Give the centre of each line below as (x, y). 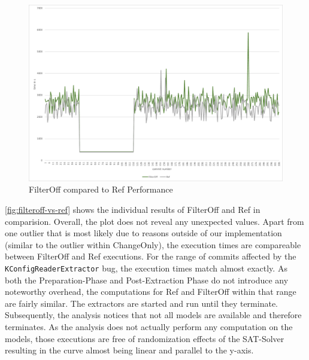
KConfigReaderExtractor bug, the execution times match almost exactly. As (146, 268)
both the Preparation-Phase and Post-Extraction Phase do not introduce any (147, 280)
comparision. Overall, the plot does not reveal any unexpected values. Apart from (154, 221)
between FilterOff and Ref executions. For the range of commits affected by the (151, 256)
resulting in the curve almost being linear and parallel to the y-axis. (129, 350)
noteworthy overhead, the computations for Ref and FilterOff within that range (151, 292)
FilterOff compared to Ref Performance (101, 189)
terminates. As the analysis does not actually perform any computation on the (149, 327)
